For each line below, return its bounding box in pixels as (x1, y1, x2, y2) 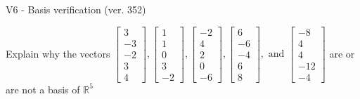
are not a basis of (6, 81, 80, 96)
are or (329, 46, 355, 60)
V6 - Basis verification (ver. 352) (6, 2, 146, 16)
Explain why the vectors (6, 46, 110, 60)
